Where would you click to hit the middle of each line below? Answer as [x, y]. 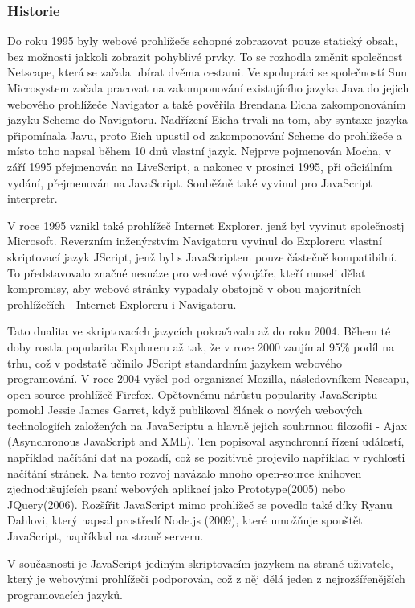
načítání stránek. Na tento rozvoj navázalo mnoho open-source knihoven [185, 472]
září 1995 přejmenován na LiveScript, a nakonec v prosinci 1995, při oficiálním [200, 166]
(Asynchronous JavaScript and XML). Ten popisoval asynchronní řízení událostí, [206, 441]
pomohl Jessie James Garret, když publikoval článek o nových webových [185, 410]
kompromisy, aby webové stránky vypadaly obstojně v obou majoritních [185, 288]
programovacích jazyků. [65, 594]
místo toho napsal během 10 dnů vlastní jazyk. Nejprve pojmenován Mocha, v [199, 151]
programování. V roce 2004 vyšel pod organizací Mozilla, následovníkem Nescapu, [208, 378]
